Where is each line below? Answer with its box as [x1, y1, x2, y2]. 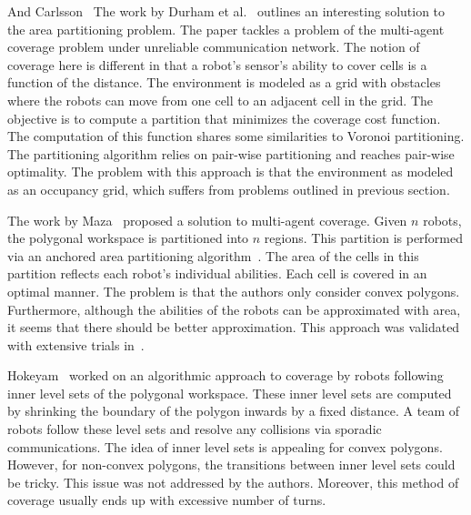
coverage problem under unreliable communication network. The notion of [7, 37, 420, 56]
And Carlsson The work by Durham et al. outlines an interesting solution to [7, 2, 446, 20]
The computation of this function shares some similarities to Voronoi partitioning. [7, 126, 465, 146]
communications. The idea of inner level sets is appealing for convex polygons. [7, 437, 443, 456]
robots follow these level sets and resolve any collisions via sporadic [7, 419, 382, 439]
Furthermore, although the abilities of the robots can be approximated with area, [7, 299, 461, 318]
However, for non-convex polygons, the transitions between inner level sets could [7, 455, 456, 474]
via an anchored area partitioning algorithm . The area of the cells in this [7, 246, 419, 265]
